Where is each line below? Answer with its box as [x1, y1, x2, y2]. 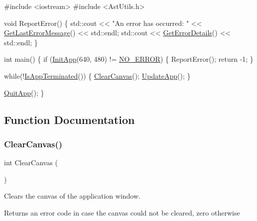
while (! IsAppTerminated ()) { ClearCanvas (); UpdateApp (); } [4, 70, 191, 81]
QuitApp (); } [4, 87, 44, 98]
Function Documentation [4, 111, 135, 127]
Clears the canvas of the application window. [4, 191, 140, 201]
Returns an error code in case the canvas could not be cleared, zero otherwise [4, 207, 240, 218]
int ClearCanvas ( [4, 157, 58, 168]
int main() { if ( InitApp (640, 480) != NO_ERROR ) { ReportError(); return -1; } [4, 54, 254, 64]
